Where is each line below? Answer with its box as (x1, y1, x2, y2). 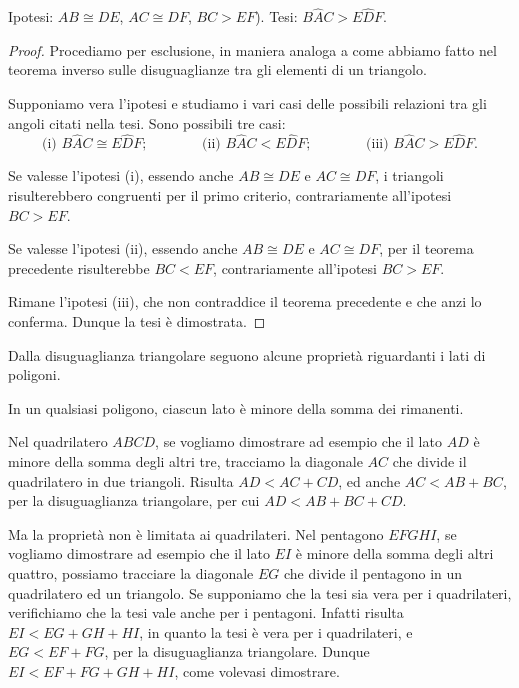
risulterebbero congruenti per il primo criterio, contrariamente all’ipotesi (8, 185, 452, 205)
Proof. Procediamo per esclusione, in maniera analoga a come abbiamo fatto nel (8, 39, 497, 60)
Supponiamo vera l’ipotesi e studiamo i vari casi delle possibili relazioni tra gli (8, 93, 487, 113)
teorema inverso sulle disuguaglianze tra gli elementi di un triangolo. (8, 59, 427, 80)
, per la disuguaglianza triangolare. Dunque (104, 641, 370, 662)
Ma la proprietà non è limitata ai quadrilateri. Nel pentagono (8, 523, 384, 544)
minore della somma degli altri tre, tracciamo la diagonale (8, 450, 363, 471)
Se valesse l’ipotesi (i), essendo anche (8, 165, 234, 186)
